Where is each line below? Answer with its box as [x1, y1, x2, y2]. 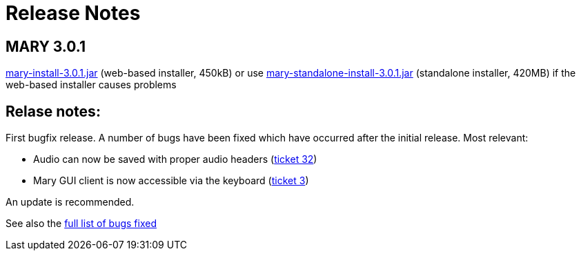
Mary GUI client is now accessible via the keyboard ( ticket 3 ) [33, 175, 309, 187]
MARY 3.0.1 [6, 37, 86, 55]
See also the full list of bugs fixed [6, 217, 157, 230]
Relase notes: [6, 102, 101, 120]
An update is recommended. [6, 196, 135, 208]
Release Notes [6, 1, 141, 25]
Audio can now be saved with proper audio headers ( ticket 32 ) [33, 153, 317, 166]
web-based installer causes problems [6, 79, 177, 91]
